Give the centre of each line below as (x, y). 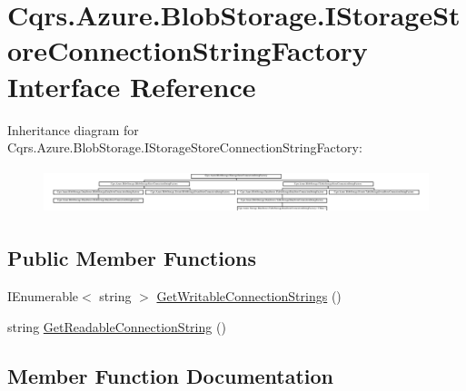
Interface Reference (132, 86)
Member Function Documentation (171, 375)
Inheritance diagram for (73, 129)
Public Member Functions (132, 258)
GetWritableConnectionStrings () (249, 296)
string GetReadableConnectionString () (117, 326)
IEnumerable (43, 296)
